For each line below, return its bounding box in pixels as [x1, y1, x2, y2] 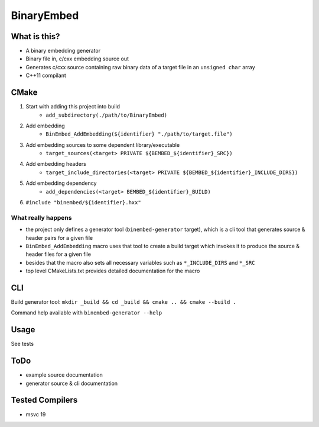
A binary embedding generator [25, 47, 100, 54]
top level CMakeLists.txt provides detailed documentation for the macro [25, 267, 200, 275]
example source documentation [25, 371, 103, 378]
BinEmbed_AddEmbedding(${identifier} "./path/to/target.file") [45, 131, 233, 137]
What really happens [11, 213, 72, 221]
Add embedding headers [25, 160, 87, 168]
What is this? [11, 31, 60, 41]
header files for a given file [25, 251, 92, 258]
